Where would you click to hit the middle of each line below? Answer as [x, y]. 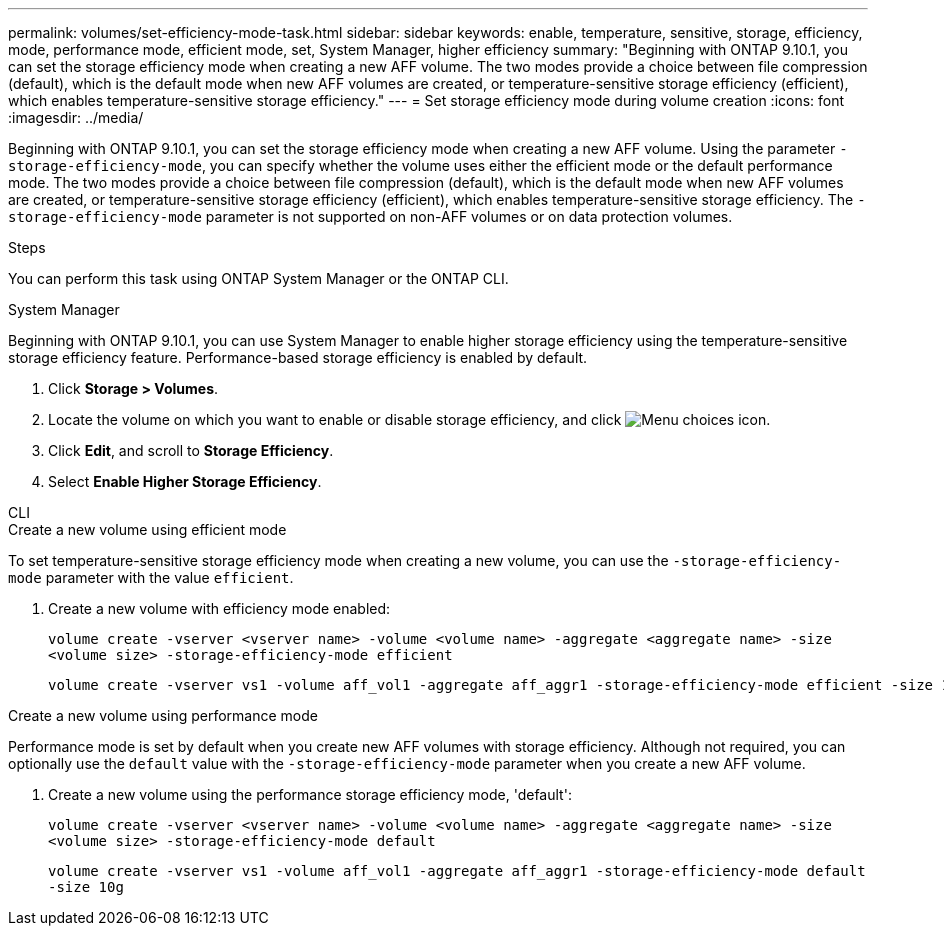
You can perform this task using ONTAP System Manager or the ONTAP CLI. [258, 278]
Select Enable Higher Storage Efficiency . [185, 481]
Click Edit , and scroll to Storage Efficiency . [191, 450]
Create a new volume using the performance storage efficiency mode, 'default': [310, 794]
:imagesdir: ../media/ [76, 117]
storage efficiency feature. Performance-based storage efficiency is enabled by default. [298, 357]
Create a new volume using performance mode [163, 715]
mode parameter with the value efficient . [151, 577]
